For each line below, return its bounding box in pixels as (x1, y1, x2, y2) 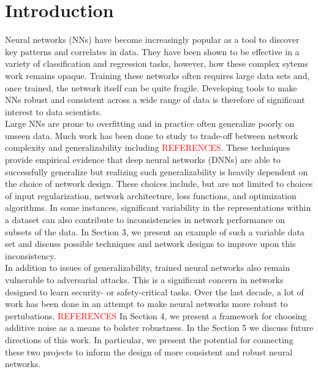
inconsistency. (5, 249, 56, 262)
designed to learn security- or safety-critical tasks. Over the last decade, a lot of (5, 285, 304, 298)
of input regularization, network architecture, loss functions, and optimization (5, 189, 297, 202)
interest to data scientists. (5, 105, 102, 118)
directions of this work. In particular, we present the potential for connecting (5, 333, 293, 346)
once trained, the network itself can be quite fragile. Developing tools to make (5, 81, 297, 94)
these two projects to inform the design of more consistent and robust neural (5, 345, 293, 358)
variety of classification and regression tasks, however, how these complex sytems (5, 57, 308, 70)
